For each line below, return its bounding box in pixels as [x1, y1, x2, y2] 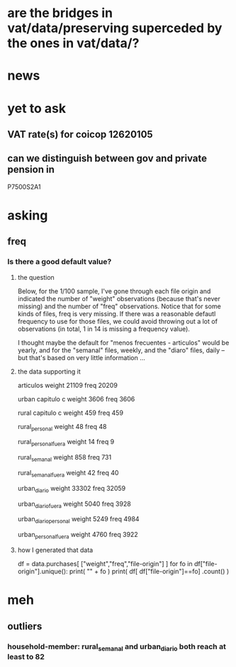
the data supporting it [17, 367, 82, 376]
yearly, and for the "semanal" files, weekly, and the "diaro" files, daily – [17, 346, 225, 354]
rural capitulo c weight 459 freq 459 [17, 408, 124, 417]
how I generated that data [17, 546, 94, 555]
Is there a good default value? [7, 257, 112, 267]
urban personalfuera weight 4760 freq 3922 [17, 531, 138, 541]
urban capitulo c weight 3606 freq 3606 [17, 394, 135, 403]
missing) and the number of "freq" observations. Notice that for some [17, 302, 221, 310]
